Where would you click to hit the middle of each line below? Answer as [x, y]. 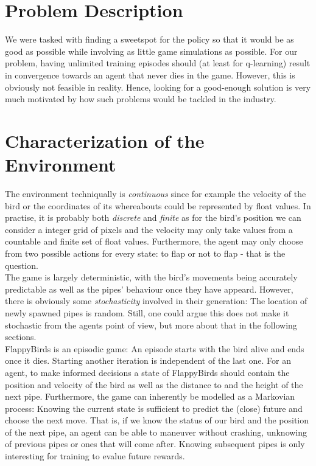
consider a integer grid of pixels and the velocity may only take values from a [149, 229]
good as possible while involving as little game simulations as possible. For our [151, 51]
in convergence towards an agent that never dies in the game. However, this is [150, 75]
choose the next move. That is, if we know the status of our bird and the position [157, 420]
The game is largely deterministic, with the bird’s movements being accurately [151, 277]
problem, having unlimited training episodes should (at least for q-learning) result [158, 63]
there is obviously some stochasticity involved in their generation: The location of [156, 301]
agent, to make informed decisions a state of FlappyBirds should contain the [147, 372]
